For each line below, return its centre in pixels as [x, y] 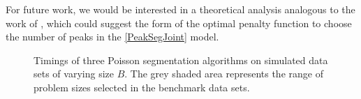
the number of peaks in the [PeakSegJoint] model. [112, 37]
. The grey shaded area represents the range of [224, 74]
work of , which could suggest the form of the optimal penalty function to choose [179, 23]
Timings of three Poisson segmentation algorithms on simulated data [181, 60]
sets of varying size [74, 74]
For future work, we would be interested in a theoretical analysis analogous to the [180, 9]
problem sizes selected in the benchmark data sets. [142, 87]
